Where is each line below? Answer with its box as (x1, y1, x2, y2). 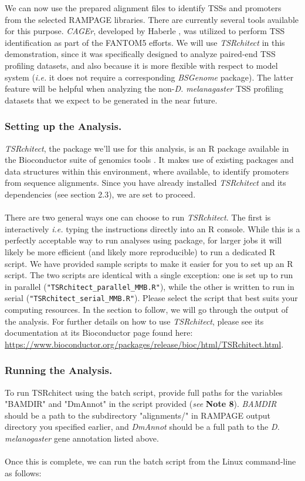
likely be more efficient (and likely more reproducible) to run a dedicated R (5, 245, 276, 258)
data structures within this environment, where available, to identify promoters (5, 165, 289, 177)
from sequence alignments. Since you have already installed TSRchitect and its (5, 176, 286, 189)
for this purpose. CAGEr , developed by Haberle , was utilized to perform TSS (5, 25, 285, 37)
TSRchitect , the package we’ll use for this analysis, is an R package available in (5, 142, 289, 154)
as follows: (5, 466, 42, 479)
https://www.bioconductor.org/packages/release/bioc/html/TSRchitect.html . (5, 338, 284, 350)
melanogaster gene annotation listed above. (5, 432, 159, 444)
